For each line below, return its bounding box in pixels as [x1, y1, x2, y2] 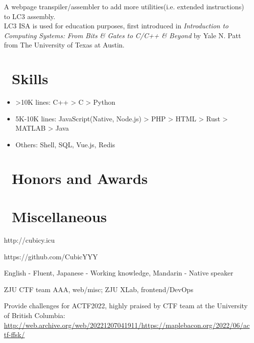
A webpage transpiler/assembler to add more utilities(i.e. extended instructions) [4, 1, 244, 11]
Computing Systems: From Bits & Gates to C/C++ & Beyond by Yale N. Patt [4, 30, 241, 40]
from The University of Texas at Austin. [4, 40, 125, 50]
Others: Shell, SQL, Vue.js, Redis [15, 139, 115, 149]
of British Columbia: [4, 310, 66, 320]
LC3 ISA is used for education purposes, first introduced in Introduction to [4, 21, 229, 31]
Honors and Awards [12, 168, 148, 188]
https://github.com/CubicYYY [4, 251, 98, 261]
